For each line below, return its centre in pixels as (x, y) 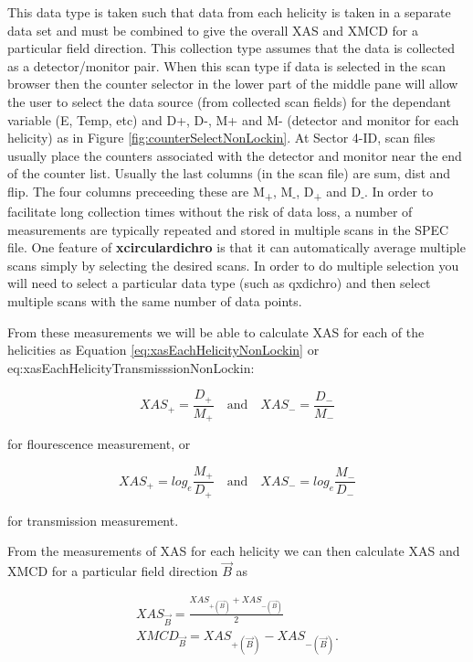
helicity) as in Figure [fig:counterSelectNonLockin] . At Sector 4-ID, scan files (221, 138)
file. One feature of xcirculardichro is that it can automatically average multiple (236, 247)
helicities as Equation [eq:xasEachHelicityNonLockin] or (163, 350)
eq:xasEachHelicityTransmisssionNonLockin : (131, 367)
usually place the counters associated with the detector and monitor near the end (235, 155)
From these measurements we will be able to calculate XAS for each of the (216, 331)
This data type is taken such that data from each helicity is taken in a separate (229, 12)
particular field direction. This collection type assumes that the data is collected (231, 48)
